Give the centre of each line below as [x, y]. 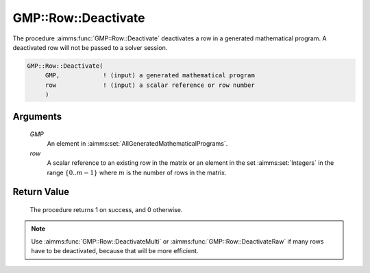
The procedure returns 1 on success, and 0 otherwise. [106, 210]
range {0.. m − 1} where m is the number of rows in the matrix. [137, 172]
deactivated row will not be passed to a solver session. [90, 47]
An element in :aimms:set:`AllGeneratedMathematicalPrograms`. [137, 144]
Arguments [37, 116]
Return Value [41, 192]
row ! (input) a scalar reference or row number [150, 85]
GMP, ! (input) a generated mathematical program [150, 76]
